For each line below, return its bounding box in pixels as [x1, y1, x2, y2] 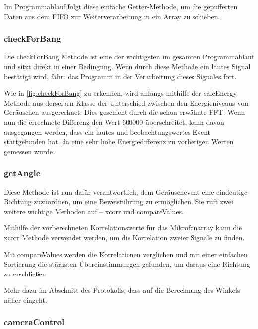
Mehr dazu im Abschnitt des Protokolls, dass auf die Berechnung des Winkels [4, 285, 240, 295]
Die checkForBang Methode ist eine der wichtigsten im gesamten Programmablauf [4, 52, 254, 62]
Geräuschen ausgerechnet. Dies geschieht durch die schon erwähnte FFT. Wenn [4, 107, 245, 117]
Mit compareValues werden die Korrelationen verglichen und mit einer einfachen [4, 249, 248, 259]
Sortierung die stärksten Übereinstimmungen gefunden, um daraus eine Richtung [4, 259, 250, 269]
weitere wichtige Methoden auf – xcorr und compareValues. [4, 206, 184, 216]
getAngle [4, 167, 41, 179]
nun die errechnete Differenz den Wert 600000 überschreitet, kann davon [4, 116, 224, 127]
